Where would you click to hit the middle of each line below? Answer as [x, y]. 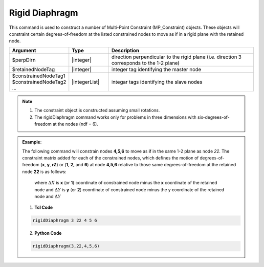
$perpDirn [24, 60]
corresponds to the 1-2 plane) [145, 63]
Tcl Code [44, 207]
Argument [24, 50]
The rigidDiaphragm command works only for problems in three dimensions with [115, 117]
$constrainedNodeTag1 [39, 76]
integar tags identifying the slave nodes [157, 82]
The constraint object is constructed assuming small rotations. [97, 111]
